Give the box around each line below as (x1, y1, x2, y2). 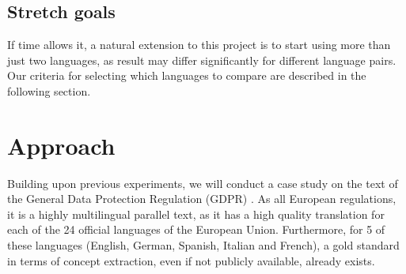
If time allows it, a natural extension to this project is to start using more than (7, 36, 391, 53)
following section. (7, 82, 91, 99)
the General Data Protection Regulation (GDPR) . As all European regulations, (7, 190, 397, 207)
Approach (7, 129, 116, 161)
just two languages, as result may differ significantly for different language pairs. (7, 51, 397, 68)
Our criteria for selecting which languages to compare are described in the (7, 67, 366, 84)
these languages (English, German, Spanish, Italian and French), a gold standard (7, 237, 400, 253)
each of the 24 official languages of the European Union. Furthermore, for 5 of (7, 221, 385, 238)
